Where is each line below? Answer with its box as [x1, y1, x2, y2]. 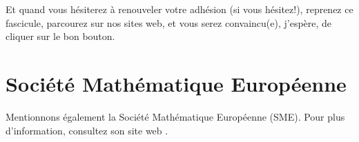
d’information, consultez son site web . [6, 123, 168, 137]
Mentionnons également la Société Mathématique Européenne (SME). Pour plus [6, 109, 345, 123]
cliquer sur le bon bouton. [6, 29, 115, 43]
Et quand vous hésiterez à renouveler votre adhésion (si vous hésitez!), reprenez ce [6, 2, 353, 16]
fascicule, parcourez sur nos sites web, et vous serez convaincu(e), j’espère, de [6, 15, 332, 30]
